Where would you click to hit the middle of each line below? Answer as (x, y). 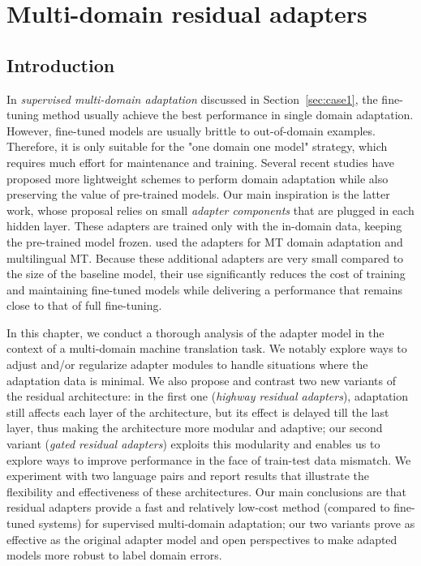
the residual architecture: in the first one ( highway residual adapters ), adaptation (208, 396)
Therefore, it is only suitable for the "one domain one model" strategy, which (197, 146)
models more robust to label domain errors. (114, 555)
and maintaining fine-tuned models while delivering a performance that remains (205, 289)
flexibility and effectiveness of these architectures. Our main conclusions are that (206, 491)
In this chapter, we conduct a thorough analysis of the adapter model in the (195, 332)
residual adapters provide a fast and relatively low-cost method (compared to (198, 507)
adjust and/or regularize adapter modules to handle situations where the (187, 364)
